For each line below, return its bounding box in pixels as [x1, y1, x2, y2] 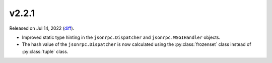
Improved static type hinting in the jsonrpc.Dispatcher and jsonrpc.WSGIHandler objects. [22, 34, 221, 40]
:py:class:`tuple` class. [22, 48, 69, 54]
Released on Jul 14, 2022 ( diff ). [9, 25, 75, 31]
